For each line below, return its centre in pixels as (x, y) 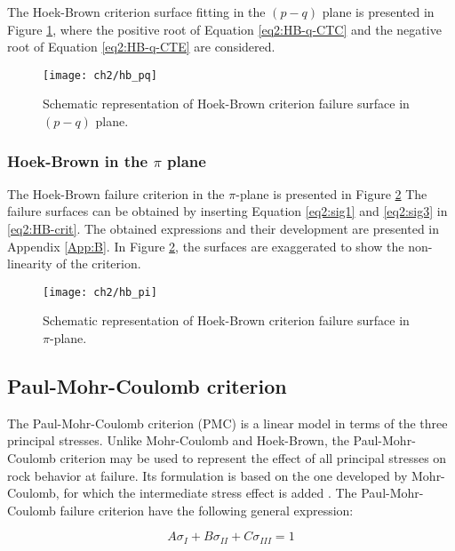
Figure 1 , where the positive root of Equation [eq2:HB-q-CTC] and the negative (224, 29)
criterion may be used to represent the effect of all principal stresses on (253, 458)
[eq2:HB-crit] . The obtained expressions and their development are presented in (224, 229)
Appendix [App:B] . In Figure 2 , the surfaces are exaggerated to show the (206, 246)
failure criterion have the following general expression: (207, 510)
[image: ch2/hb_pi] (100, 292)
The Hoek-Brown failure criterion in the (116, 193)
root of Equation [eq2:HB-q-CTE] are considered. (141, 47)
